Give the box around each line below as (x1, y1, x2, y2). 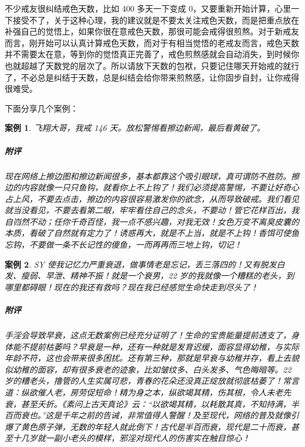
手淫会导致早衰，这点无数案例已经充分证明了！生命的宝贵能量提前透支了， (5, 329, 291, 341)
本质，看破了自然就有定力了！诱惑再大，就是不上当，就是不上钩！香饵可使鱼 (5, 227, 299, 239)
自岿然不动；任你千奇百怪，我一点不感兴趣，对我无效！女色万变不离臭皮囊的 (5, 215, 299, 227)
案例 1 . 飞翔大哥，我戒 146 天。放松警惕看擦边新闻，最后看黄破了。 (5, 122, 265, 134)
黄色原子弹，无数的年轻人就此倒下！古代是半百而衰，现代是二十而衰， (20, 420, 291, 432)
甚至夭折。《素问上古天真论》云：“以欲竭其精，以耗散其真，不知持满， (20, 397, 291, 410)
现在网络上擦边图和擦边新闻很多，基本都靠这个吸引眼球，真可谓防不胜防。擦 (5, 169, 299, 182)
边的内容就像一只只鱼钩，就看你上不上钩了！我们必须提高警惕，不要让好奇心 (5, 181, 299, 193)
